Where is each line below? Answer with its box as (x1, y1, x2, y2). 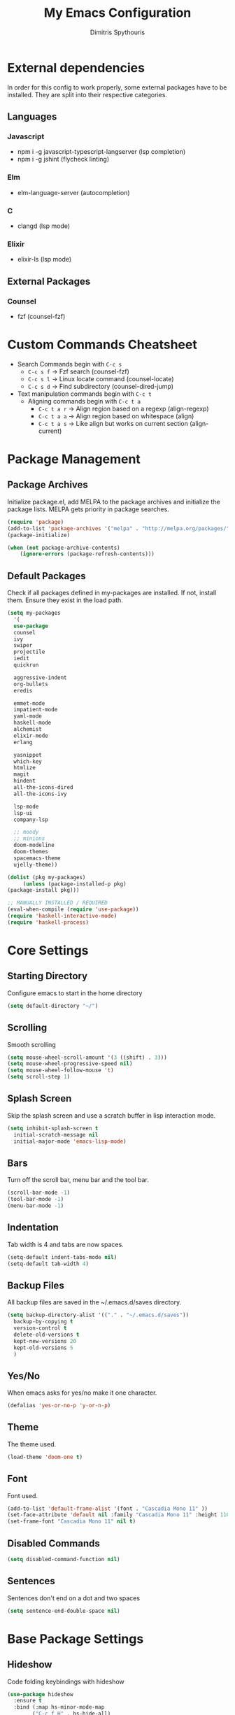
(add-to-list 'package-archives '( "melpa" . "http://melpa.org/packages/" (7, 525, 230, 532)
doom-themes (13, 848, 49, 855)
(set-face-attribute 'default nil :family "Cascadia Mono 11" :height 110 (7, 1511, 230, 1518)
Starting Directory (7, 970, 88, 982)
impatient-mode (13, 706, 58, 713)
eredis (13, 687, 33, 694)
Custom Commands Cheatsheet (7, 337, 197, 353)
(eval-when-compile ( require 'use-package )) (7, 906, 139, 913)
